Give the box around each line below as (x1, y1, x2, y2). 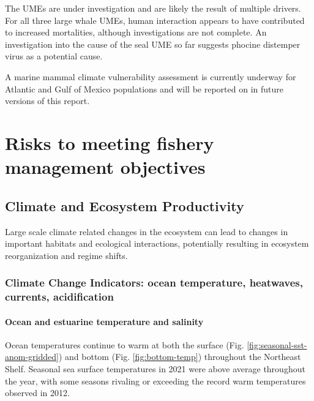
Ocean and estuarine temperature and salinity (5, 315, 204, 328)
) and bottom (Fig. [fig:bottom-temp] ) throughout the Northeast (58, 350, 301, 363)
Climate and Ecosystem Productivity (5, 196, 244, 215)
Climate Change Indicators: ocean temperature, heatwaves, (5, 275, 304, 290)
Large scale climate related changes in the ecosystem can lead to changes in (5, 225, 288, 238)
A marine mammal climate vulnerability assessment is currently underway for (5, 70, 296, 83)
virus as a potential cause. (5, 50, 103, 62)
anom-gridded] (5, 350, 59, 363)
